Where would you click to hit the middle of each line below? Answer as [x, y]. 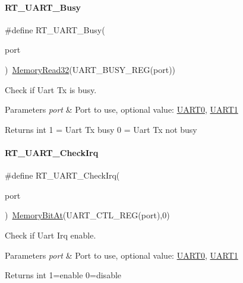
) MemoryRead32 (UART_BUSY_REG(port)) [90, 69]
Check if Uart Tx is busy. [51, 89]
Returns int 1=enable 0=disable [63, 275]
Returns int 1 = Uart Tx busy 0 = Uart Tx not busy [101, 129]
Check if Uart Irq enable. [51, 235]
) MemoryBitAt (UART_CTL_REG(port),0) [87, 215]
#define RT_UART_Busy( [55, 29]
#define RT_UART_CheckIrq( [62, 175]
